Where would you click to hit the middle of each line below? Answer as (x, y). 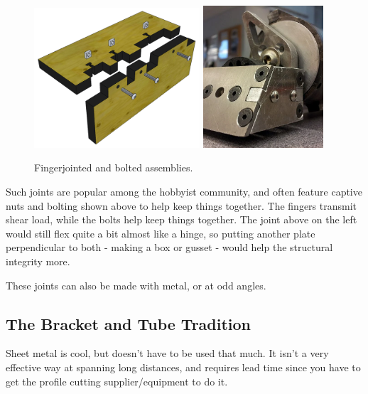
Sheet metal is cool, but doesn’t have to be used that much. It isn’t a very (167, 353)
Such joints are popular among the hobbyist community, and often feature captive (184, 192)
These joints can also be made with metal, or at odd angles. (136, 285)
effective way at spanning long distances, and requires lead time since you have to (183, 367)
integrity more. (38, 261)
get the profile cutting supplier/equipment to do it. (117, 381)
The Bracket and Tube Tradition (129, 323)
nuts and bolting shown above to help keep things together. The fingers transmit (182, 205)
